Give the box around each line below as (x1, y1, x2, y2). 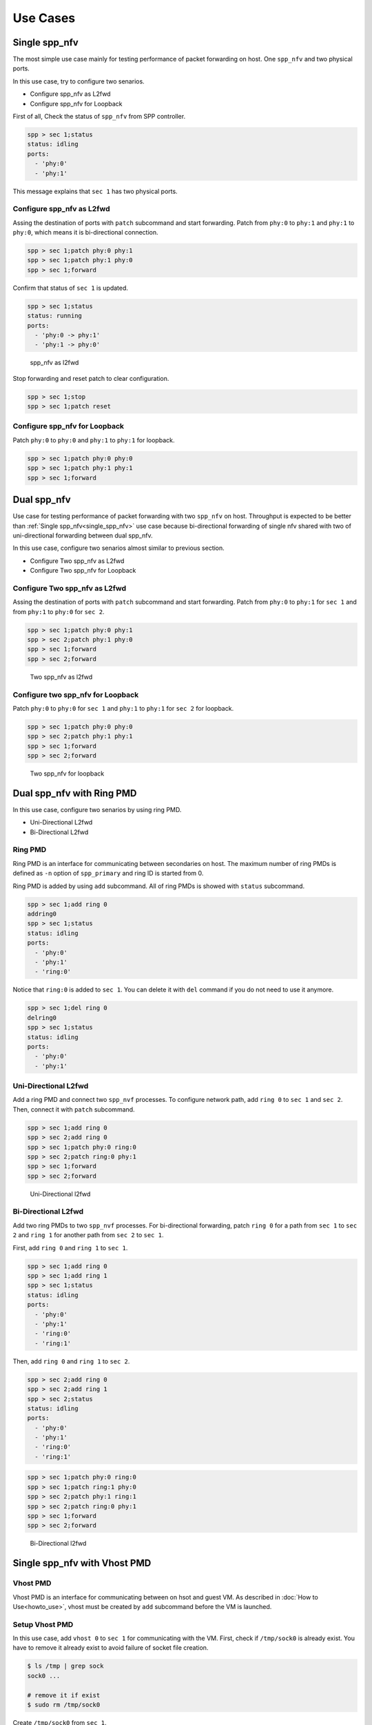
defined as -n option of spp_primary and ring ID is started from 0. (12, 869, 204, 878)
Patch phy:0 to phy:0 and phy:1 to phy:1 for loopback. (12, 435, 175, 444)
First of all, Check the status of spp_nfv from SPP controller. (12, 112, 186, 121)
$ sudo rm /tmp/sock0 (27, 1701, 101, 1708)
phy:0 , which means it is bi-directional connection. (12, 228, 158, 237)
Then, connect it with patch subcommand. (12, 1105, 135, 1114)
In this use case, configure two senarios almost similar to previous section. (12, 544, 225, 552)
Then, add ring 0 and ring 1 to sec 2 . (12, 1357, 130, 1366)
